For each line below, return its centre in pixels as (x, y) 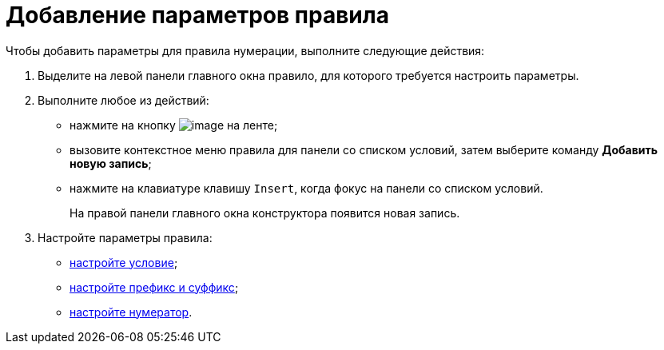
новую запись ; (111, 163)
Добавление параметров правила (197, 15)
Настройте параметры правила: (125, 237)
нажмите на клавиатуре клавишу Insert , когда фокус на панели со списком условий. (306, 188)
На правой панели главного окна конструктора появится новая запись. (265, 213)
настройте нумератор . (131, 312)
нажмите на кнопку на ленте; (174, 125)
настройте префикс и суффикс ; (154, 287)
